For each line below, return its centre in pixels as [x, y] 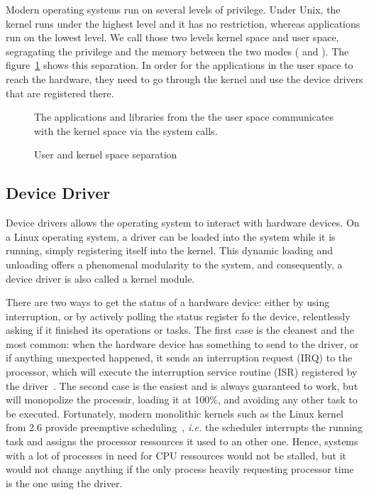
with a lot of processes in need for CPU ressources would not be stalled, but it [176, 455]
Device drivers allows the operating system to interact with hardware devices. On [183, 223]
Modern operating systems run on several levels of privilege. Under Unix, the [173, 9]
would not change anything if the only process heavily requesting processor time [180, 469]
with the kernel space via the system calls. [126, 130]
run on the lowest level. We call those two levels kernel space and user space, [172, 37]
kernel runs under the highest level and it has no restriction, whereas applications [183, 23]
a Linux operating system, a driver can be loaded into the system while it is [171, 236]
